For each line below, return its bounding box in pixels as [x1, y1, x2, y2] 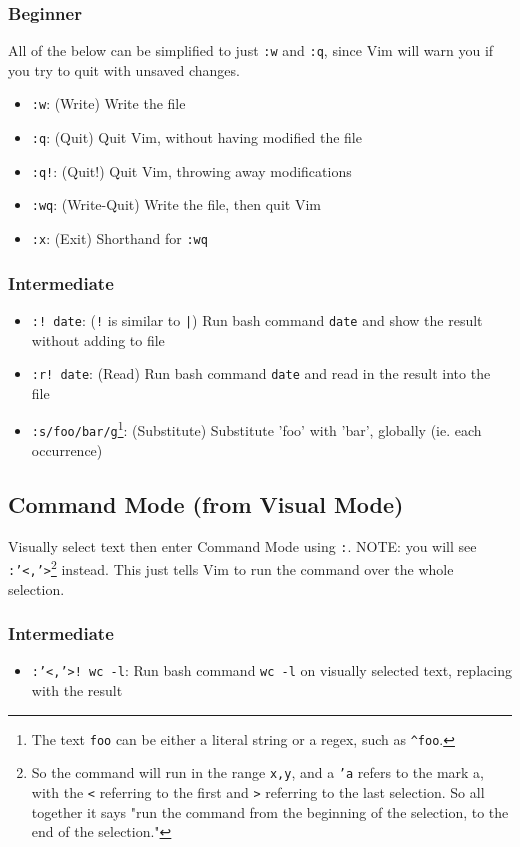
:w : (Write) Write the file [31, 93, 186, 114]
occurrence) [31, 439, 103, 460]
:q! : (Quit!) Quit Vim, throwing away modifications [31, 160, 352, 181]
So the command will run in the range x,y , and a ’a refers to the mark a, [31, 762, 484, 783]
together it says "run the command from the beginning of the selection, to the [31, 801, 509, 822]
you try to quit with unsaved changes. [8, 59, 240, 80]
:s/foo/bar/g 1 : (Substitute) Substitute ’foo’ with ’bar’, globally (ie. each [31, 417, 482, 441]
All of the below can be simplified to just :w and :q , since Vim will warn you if [8, 40, 494, 61]
